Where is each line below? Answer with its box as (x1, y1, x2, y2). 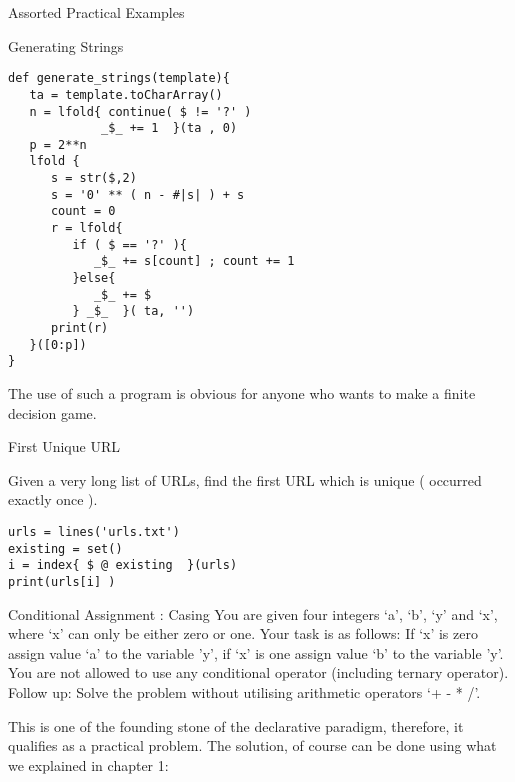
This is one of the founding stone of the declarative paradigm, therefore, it (8, 715, 464, 736)
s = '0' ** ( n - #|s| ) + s (50, 187, 245, 202)
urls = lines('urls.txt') (8, 524, 180, 539)
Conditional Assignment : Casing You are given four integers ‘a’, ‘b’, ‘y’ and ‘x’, (8, 603, 498, 624)
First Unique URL (8, 436, 120, 457)
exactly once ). (8, 489, 98, 510)
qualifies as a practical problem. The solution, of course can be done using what (8, 735, 497, 756)
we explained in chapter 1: (8, 754, 169, 775)
